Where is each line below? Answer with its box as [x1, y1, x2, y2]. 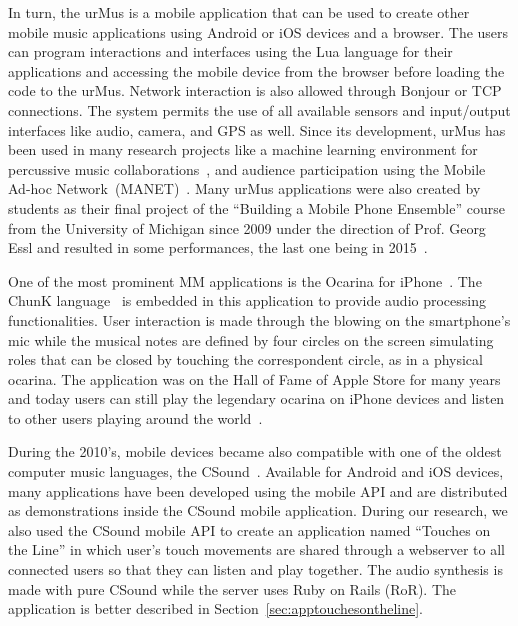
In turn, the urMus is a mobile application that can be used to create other [8, 2, 470, 22]
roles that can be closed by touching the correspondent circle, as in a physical [8, 349, 483, 370]
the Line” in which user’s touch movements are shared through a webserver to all [8, 539, 505, 560]
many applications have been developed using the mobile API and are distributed [8, 480, 508, 501]
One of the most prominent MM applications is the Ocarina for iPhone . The [8, 270, 482, 291]
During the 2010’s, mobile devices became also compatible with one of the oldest [8, 441, 502, 462]
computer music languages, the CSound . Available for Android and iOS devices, [8, 461, 504, 482]
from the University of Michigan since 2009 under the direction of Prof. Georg [8, 217, 486, 238]
